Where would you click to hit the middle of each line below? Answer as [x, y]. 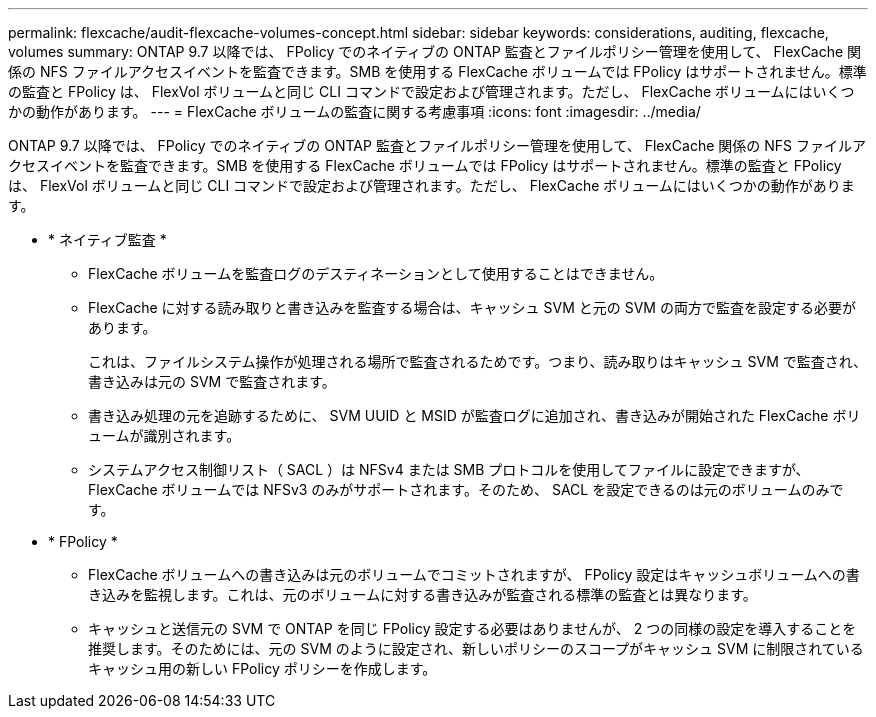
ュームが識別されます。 [164, 435]
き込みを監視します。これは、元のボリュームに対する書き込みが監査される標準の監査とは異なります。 [422, 594]
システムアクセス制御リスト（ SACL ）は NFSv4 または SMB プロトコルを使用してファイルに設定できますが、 [449, 469]
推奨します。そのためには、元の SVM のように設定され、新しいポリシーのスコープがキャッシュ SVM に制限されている [476, 648]
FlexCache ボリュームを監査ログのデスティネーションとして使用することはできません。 [376, 273]
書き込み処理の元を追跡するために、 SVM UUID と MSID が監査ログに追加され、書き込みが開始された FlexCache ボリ [474, 415]
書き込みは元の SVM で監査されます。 [212, 381]
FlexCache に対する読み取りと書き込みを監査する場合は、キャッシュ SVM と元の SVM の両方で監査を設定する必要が [472, 307]
